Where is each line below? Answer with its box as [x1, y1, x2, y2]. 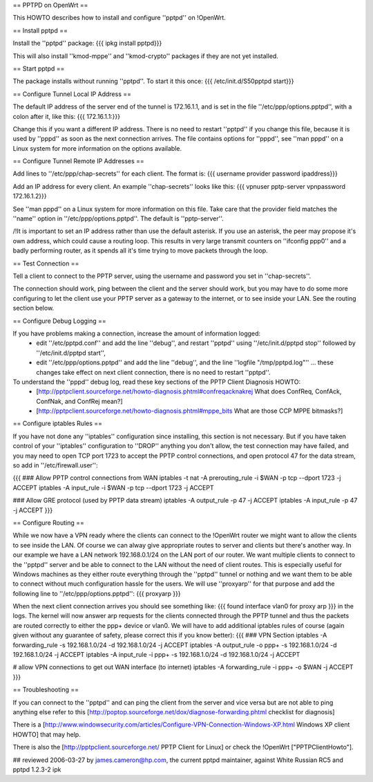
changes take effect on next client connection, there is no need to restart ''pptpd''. [36, 368, 271, 376]
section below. [12, 304, 55, 313]
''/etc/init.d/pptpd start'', [36, 348, 106, 357]
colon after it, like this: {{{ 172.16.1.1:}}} [12, 112, 121, 120]
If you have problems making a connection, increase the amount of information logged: [12, 329, 261, 337]
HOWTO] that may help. [12, 730, 81, 738]
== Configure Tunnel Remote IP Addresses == [12, 157, 144, 165]
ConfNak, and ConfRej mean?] [36, 397, 124, 405]
